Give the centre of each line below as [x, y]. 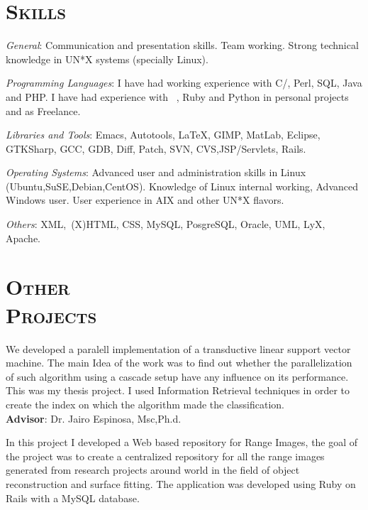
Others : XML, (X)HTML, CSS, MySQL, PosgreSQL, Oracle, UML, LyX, [166, 224]
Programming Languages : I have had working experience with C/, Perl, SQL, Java [184, 83]
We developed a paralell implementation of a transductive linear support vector [178, 348]
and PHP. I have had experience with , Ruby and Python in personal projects [177, 96]
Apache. [23, 238]
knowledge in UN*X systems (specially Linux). [107, 59]
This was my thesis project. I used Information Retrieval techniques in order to [178, 390]
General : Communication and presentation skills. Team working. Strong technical [182, 45]
